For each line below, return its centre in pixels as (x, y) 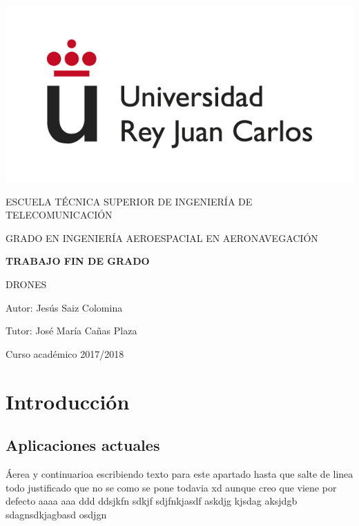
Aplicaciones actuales (83, 445)
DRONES (26, 284)
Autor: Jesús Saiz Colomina (64, 307)
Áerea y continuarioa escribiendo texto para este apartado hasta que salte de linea (179, 473)
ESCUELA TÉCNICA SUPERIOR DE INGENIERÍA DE (129, 201)
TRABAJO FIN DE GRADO (78, 261)
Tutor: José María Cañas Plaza (71, 331)
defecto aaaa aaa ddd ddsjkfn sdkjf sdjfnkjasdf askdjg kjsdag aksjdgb (152, 501)
